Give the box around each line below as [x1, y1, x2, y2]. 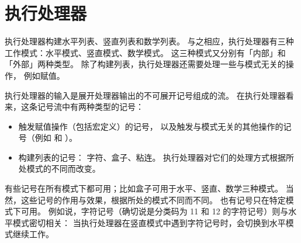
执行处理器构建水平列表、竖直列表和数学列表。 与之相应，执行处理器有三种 [5, 35, 294, 47]
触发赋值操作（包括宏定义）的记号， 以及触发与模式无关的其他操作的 [18, 120, 283, 132]
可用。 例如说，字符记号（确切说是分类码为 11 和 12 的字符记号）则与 [20, 205, 289, 217]
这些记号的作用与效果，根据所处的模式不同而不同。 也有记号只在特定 [20, 193, 286, 206]
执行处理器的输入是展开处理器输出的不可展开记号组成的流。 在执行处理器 [5, 89, 286, 101]
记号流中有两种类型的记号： [37, 100, 144, 113]
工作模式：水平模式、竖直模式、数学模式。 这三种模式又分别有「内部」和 [5, 46, 286, 58]
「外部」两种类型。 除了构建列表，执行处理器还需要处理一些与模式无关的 [5, 58, 286, 70]
